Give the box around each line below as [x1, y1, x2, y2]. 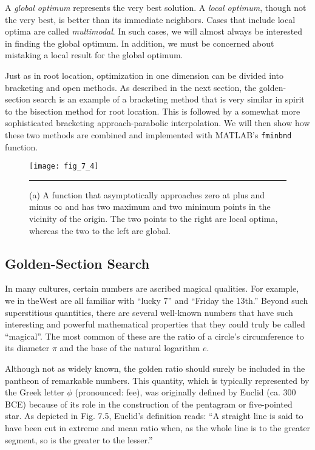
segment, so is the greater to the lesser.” [5, 433, 153, 446]
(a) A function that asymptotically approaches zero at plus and [29, 188, 265, 201]
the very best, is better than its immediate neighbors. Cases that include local [5, 13, 296, 25]
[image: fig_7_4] [29, 162, 99, 171]
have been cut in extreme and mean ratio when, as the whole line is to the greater [5, 421, 311, 434]
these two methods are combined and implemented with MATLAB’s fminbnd [5, 128, 292, 141]
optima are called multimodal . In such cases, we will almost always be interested [5, 25, 303, 38]
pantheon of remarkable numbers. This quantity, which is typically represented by [5, 374, 310, 386]
